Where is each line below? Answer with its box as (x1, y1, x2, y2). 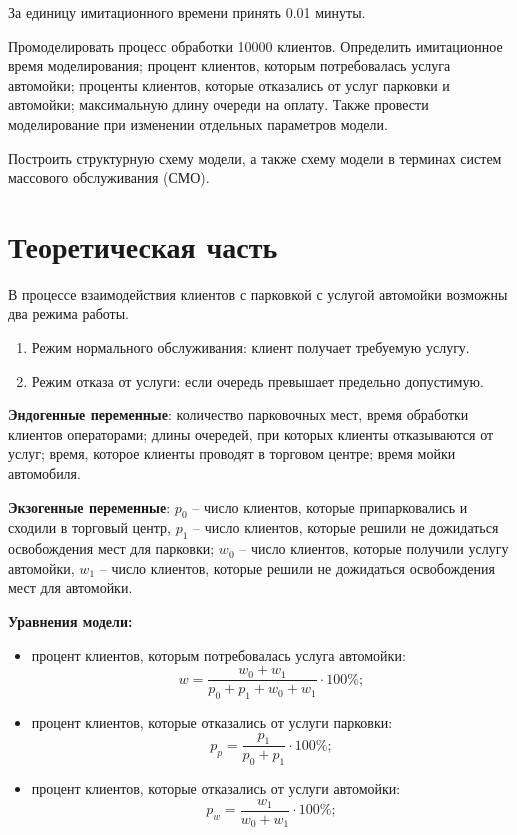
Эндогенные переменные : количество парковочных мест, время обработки (8, 404, 469, 425)
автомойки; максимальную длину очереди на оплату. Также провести (8, 94, 429, 115)
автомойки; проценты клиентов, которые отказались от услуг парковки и (8, 74, 450, 95)
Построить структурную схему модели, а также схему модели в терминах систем (8, 147, 502, 168)
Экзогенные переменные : (8, 496, 171, 517)
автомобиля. (8, 463, 81, 484)
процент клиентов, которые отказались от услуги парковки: (31, 712, 393, 733)
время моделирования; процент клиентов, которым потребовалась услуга (8, 55, 451, 76)
